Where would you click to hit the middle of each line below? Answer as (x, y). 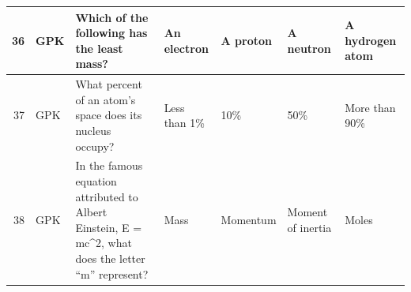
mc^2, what (104, 243)
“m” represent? (112, 273)
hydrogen (371, 40)
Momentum (249, 219)
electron (186, 48)
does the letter (110, 258)
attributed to (107, 196)
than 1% (184, 123)
